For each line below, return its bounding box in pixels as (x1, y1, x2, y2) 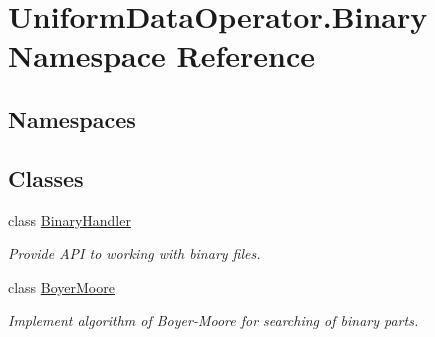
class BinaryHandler (8, 209, 131, 230)
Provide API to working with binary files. (8, 243, 261, 264)
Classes (8, 162, 84, 193)
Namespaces (8, 103, 136, 134)
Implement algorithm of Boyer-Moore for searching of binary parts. (8, 310, 419, 331)
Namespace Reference (8, 35, 315, 76)
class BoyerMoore (8, 276, 115, 297)
